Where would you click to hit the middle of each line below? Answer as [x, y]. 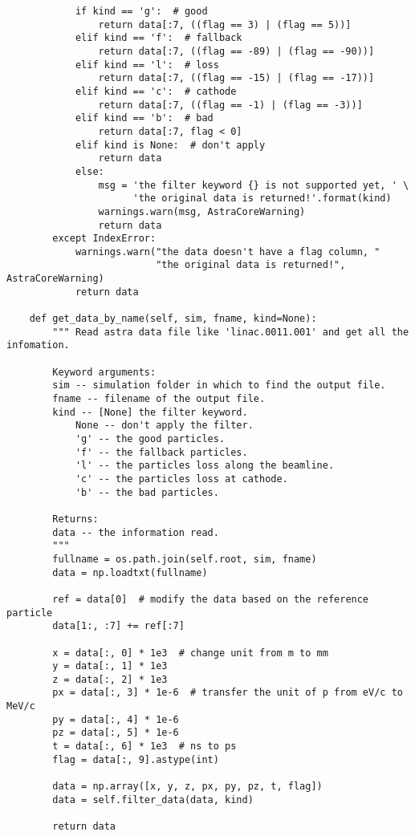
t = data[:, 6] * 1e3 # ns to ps [144, 747]
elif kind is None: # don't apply [170, 145]
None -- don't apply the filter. [164, 426]
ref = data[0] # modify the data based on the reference [211, 599]
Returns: [75, 519]
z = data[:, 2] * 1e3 [110, 679]
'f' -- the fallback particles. [161, 452]
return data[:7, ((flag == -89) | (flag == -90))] [236, 51]
